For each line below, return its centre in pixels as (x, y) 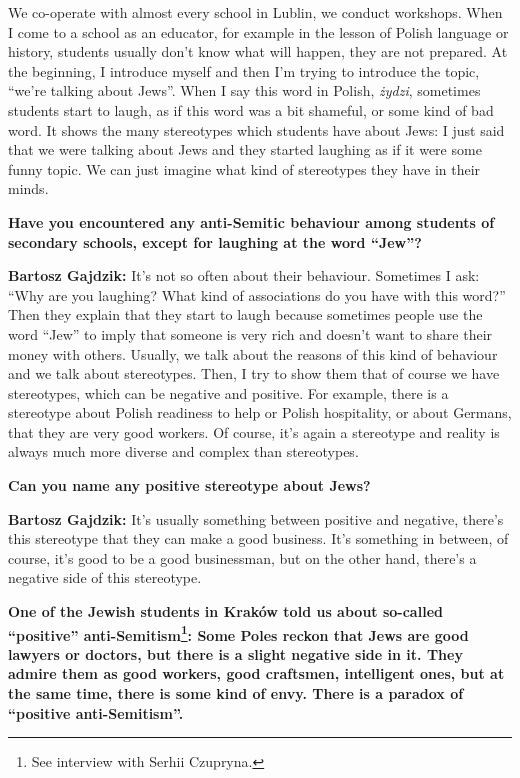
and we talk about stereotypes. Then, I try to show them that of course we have (254, 373)
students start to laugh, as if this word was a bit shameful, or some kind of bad (251, 109)
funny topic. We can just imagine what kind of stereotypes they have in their (244, 168)
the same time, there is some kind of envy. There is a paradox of (236, 693)
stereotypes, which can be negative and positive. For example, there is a (228, 392)
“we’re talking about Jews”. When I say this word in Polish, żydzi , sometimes (244, 90)
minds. (28, 188)
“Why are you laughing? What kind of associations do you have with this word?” (257, 294)
